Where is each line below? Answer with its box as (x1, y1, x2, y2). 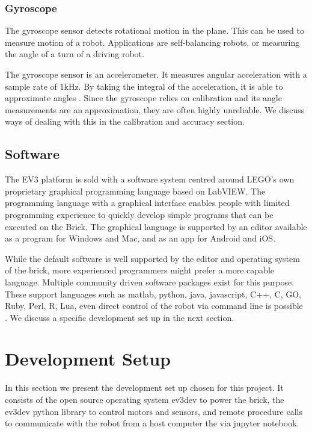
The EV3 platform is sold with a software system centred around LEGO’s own (5, 173, 295, 185)
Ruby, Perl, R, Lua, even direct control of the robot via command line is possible (5, 299, 303, 312)
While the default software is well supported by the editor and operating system (5, 252, 300, 264)
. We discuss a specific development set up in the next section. (5, 311, 234, 323)
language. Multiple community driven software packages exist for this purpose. (5, 275, 295, 288)
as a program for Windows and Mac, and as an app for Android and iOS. (5, 232, 276, 245)
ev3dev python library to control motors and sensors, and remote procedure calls (5, 405, 302, 417)
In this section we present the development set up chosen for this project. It (5, 381, 284, 394)
